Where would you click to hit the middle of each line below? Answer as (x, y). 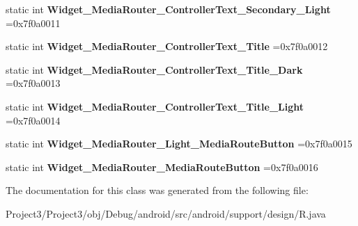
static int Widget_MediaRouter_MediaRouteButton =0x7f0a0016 (162, 167)
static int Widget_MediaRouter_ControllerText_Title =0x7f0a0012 (167, 46)
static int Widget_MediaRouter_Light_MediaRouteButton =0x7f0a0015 (179, 144)
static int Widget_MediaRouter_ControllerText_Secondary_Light (168, 9)
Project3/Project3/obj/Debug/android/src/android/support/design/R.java (166, 213)
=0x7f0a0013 (33, 83)
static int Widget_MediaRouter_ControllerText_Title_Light (155, 106)
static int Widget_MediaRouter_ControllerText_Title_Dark (154, 69)
